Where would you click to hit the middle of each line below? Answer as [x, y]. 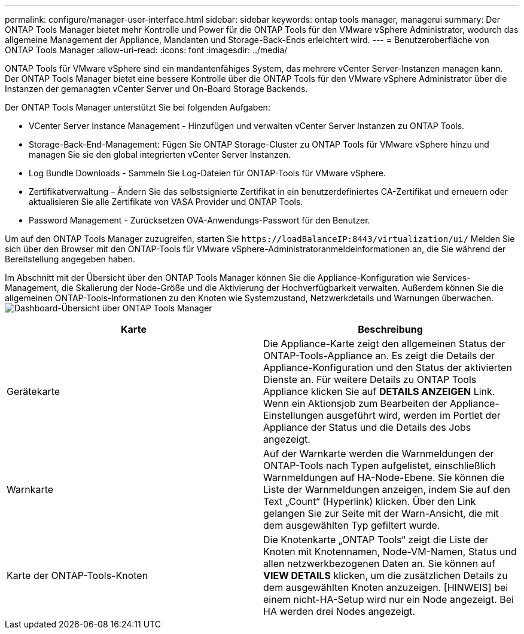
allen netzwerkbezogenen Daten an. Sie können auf [379, 563]
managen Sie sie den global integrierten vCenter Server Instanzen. [160, 154]
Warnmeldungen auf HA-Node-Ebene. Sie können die [384, 477]
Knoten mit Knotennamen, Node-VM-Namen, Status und [390, 552]
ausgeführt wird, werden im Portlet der [413, 415]
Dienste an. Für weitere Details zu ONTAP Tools [370, 379]
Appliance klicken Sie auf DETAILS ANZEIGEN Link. [379, 391]
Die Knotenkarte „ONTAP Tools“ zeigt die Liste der [376, 540]
